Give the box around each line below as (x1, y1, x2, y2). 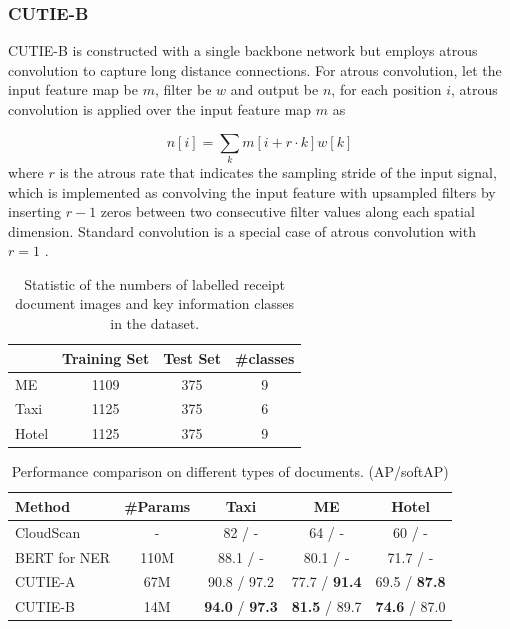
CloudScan (15, 521, 81, 542)
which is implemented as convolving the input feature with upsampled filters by (8, 181, 496, 202)
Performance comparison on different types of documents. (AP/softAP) (11, 461, 449, 482)
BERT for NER (15, 546, 111, 567)
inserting (8, 201, 62, 222)
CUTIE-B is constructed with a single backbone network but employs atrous (8, 40, 478, 61)
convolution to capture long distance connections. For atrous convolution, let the (8, 59, 502, 80)
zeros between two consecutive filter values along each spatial (100, 201, 475, 222)
